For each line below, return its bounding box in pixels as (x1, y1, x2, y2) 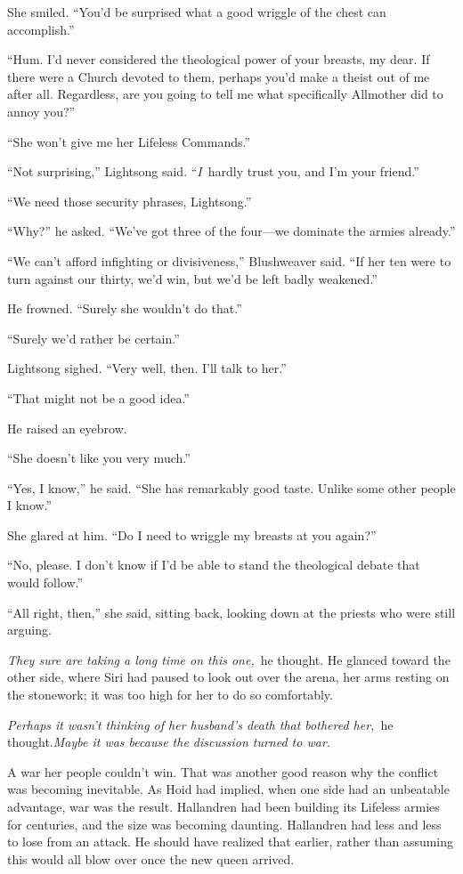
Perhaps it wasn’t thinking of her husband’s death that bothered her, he (7, 715, 394, 733)
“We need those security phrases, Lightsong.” (7, 191, 252, 210)
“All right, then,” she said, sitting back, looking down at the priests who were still (7, 603, 456, 621)
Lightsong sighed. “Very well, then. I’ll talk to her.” (7, 359, 287, 377)
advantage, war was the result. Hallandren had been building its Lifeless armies (7, 797, 440, 815)
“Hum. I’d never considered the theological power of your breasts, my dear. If (7, 50, 430, 69)
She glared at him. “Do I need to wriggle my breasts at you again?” (7, 525, 377, 544)
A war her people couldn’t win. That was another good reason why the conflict (7, 762, 439, 781)
